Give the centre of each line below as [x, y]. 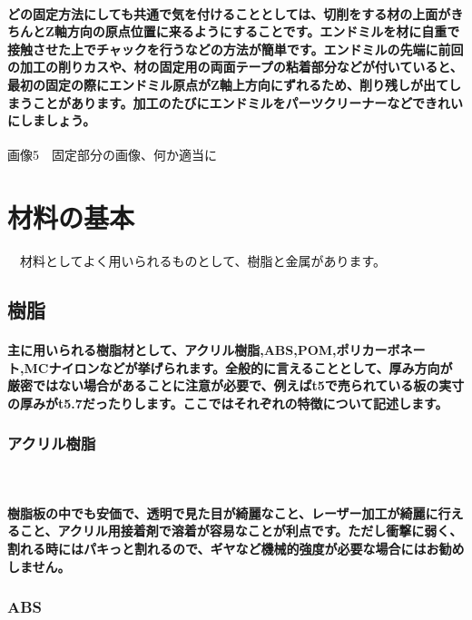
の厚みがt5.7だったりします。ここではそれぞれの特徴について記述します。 [228, 403]
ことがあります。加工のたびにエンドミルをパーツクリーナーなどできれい [248, 102]
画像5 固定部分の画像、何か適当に [112, 155]
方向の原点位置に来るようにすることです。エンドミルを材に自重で [263, 31]
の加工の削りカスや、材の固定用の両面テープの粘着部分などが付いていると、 [235, 67]
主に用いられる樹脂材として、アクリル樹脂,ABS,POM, [172, 350]
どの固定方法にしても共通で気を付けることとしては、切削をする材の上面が [229, 13]
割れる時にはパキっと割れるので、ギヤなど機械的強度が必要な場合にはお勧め [236, 549]
